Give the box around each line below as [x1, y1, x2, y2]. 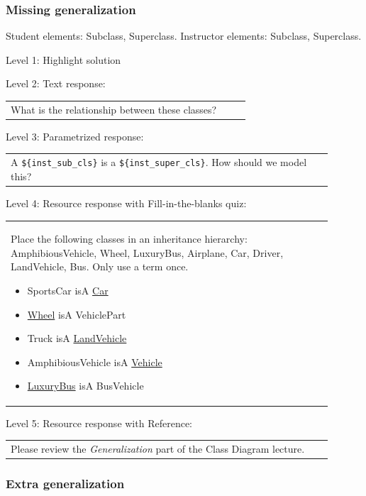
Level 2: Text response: [6, 76, 106, 91]
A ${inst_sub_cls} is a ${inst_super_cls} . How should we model [11, 155, 307, 170]
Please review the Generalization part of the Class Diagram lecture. [11, 441, 305, 456]
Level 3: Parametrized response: [6, 128, 144, 143]
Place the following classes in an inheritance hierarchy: [11, 231, 248, 246]
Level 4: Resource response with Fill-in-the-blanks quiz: [6, 195, 247, 210]
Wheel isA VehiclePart [27, 307, 126, 321]
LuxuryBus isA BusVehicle [27, 378, 144, 393]
